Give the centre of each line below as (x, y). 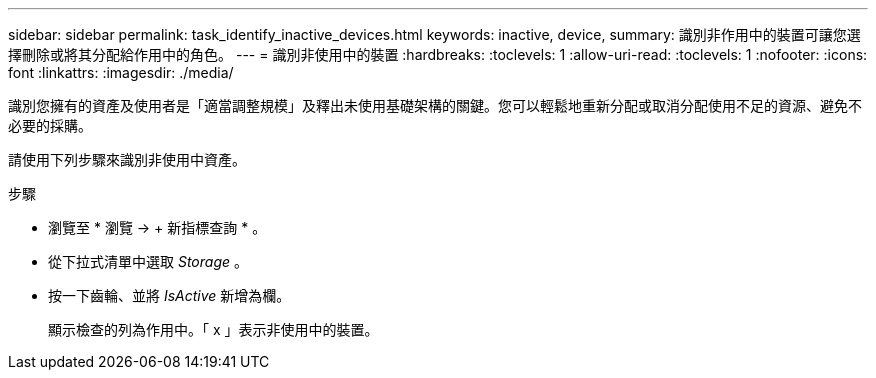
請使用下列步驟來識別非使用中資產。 (127, 159)
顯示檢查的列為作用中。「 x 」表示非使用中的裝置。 (213, 329)
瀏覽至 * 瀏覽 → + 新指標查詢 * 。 (157, 227)
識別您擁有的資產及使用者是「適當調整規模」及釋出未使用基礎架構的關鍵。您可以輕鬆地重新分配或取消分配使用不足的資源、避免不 (435, 105)
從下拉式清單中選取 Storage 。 (148, 261)
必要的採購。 (50, 125)
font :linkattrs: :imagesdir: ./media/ (121, 72)
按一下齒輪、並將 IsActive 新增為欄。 (169, 295)
